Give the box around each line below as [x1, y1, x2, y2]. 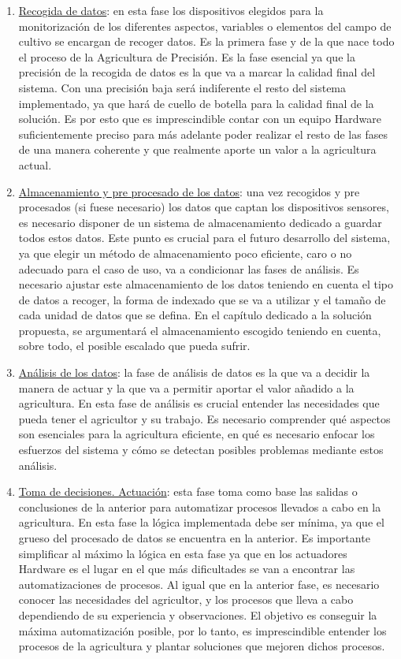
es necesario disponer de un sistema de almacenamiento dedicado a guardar [18, 214, 382, 230]
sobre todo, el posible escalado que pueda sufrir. [18, 337, 251, 354]
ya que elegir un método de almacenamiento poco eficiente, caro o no [18, 244, 352, 261]
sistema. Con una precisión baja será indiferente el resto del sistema [18, 79, 347, 95]
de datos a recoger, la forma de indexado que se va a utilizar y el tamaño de [18, 291, 386, 307]
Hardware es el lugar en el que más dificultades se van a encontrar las [18, 560, 355, 577]
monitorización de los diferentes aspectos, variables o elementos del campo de [18, 17, 392, 34]
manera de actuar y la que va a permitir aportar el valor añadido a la [18, 379, 355, 396]
